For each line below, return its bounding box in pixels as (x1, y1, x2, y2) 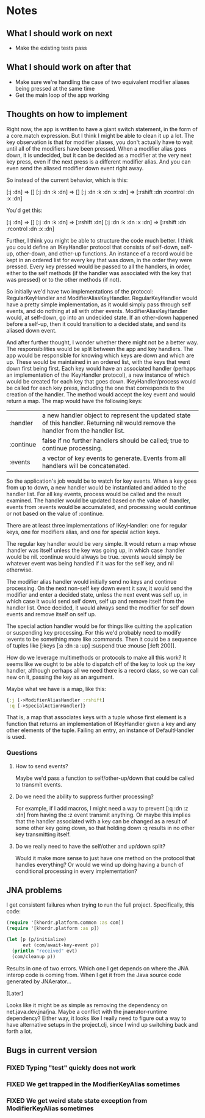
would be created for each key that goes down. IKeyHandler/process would (6, 377, 196, 385)
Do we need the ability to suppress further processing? (15, 793, 154, 800)
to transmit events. (15, 780, 62, 788)
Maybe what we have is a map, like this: (6, 685, 107, 692)
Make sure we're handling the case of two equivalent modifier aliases (15, 78, 190, 86)
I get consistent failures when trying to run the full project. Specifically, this (6, 901, 195, 908)
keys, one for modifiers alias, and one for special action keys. (6, 528, 160, 535)
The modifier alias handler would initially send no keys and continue (6, 578, 177, 585)
